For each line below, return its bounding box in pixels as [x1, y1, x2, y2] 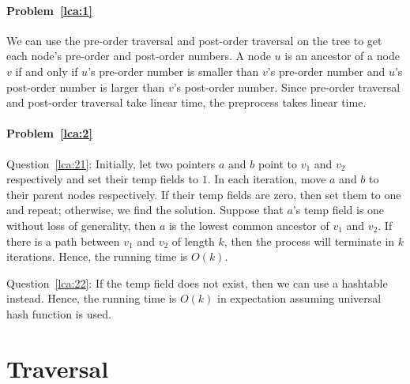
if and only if [15, 62, 78, 79]
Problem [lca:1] [6, 2, 92, 18]
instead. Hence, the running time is [6, 290, 177, 307]
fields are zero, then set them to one [227, 186, 401, 202]
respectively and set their [6, 171, 129, 187]
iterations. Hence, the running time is [6, 248, 188, 265]
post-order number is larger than [6, 78, 165, 95]
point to [258, 155, 297, 171]
